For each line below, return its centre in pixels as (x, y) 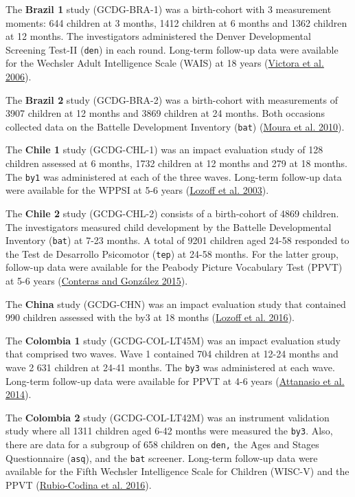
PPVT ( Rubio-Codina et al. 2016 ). (79, 484)
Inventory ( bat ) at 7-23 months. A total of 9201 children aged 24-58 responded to (177, 240)
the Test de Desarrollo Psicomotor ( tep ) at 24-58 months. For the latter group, (172, 253)
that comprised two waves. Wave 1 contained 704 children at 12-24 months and (172, 354)
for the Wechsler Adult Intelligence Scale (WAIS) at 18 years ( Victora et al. (165, 63)
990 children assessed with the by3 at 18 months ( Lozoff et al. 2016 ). (150, 317)
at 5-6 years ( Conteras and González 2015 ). (97, 280)
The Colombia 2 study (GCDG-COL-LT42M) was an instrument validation (168, 417)
